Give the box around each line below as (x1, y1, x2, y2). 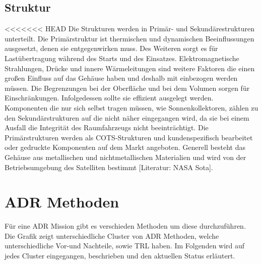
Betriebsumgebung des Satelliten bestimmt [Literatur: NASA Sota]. (5, 162, 213, 172)
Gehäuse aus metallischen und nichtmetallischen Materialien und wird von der (5, 151, 246, 162)
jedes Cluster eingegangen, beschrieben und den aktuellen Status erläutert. (5, 250, 235, 261)
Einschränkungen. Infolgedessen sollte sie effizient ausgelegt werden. (5, 92, 214, 103)
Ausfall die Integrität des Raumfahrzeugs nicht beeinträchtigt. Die (5, 122, 209, 133)
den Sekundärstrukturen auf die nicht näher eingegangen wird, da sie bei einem (5, 112, 249, 123)
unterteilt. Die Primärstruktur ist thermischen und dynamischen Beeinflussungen (5, 33, 254, 43)
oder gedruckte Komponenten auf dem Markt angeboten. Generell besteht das (5, 142, 245, 152)
